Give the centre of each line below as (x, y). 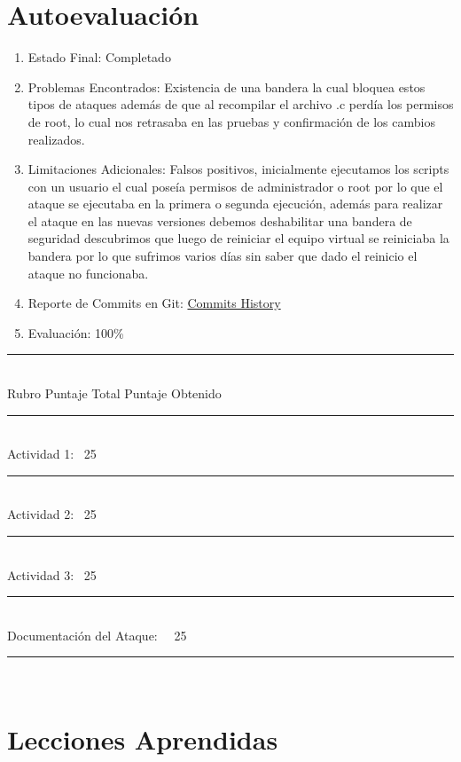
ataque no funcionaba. (88, 273)
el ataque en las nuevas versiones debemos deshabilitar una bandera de (220, 220)
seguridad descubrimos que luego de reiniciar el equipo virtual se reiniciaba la (238, 238)
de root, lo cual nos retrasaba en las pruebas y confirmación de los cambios (231, 121)
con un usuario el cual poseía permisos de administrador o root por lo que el (235, 186)
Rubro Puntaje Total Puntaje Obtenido (114, 393)
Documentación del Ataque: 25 (97, 635)
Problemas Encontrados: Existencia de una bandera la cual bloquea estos (227, 86)
